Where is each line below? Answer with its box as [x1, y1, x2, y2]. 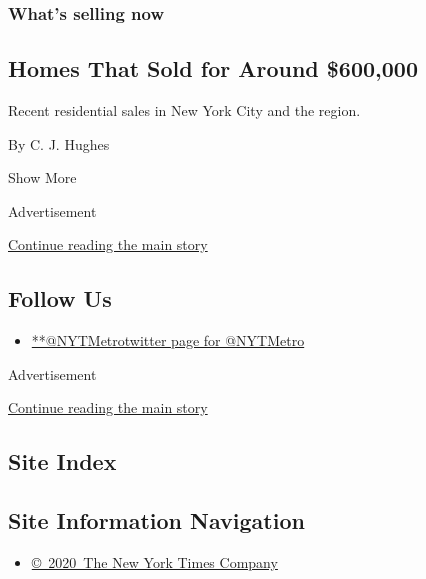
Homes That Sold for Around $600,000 [8, 53, 419, 84]
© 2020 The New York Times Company [31, 551, 278, 572]
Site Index [8, 446, 117, 477]
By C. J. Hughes [8, 133, 110, 154]
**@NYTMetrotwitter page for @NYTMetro [31, 330, 305, 351]
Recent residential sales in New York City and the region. [8, 100, 361, 121]
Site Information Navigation [8, 505, 305, 536]
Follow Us [8, 283, 112, 314]
